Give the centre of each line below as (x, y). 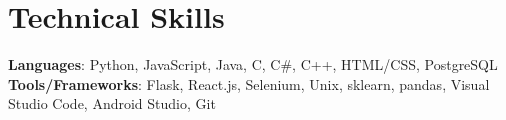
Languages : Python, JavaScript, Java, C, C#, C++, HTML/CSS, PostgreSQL (253, 64)
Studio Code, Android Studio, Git (112, 103)
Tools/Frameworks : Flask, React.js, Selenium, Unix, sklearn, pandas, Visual (249, 83)
